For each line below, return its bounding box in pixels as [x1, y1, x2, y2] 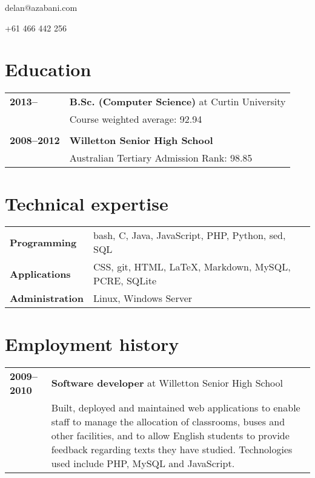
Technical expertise [5, 191, 168, 215]
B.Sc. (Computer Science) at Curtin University [69, 94, 286, 109]
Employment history [5, 331, 179, 356]
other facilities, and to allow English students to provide [51, 428, 290, 442]
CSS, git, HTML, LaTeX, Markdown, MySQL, [93, 260, 291, 274]
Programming [10, 235, 77, 249]
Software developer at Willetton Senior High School [51, 376, 283, 390]
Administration [10, 291, 84, 306]
